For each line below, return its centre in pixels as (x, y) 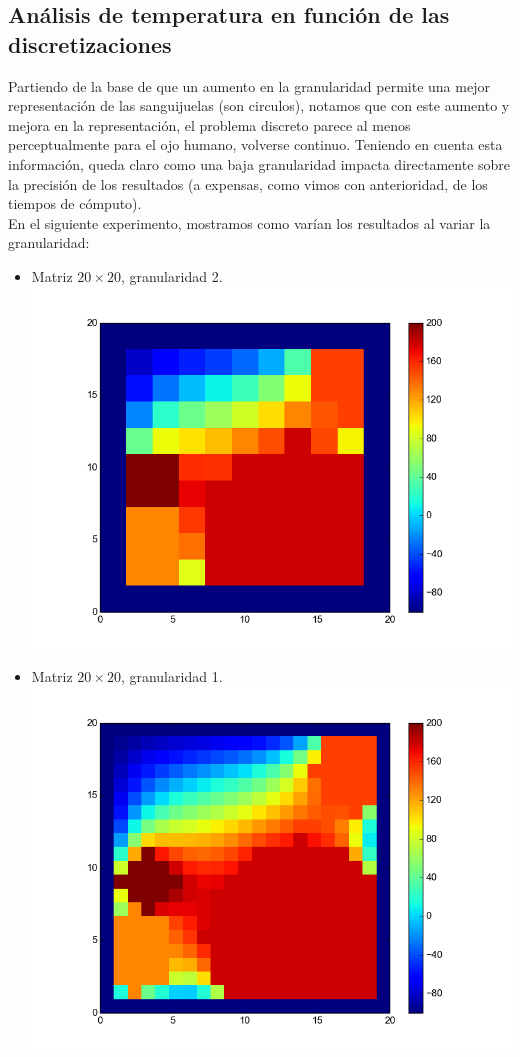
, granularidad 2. (171, 275)
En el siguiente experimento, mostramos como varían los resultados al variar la (249, 222)
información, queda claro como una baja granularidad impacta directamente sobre (259, 163)
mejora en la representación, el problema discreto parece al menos (209, 124)
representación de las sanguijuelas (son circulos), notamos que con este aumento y (259, 105)
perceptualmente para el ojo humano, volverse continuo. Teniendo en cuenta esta (255, 144)
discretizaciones (90, 43)
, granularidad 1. (171, 676)
